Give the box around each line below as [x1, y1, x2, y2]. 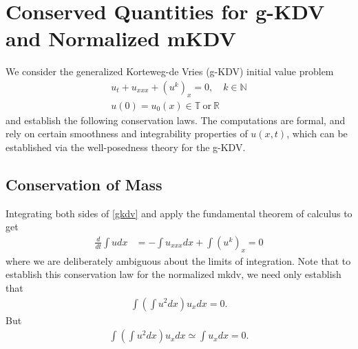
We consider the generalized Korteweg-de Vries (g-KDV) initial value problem [6, 64, 334, 79]
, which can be [286, 126, 348, 141]
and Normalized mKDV [6, 24, 236, 52]
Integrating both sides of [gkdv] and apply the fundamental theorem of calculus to [6, 206, 352, 220]
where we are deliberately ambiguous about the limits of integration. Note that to [6, 253, 351, 268]
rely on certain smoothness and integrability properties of [6, 126, 248, 141]
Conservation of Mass [6, 173, 162, 195]
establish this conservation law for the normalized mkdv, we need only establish [6, 267, 341, 281]
